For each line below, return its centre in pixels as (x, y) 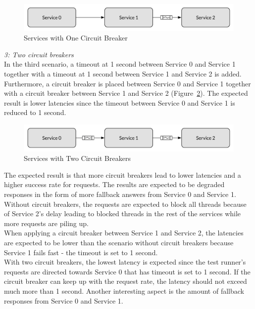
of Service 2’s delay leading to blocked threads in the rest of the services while (123, 213)
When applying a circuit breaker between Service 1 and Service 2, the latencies (124, 233)
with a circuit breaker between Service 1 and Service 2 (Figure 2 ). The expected (126, 93)
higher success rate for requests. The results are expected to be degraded (114, 184)
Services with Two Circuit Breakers (77, 158)
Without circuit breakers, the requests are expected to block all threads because (125, 204)
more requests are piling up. (46, 223)
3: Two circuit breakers (39, 54)
